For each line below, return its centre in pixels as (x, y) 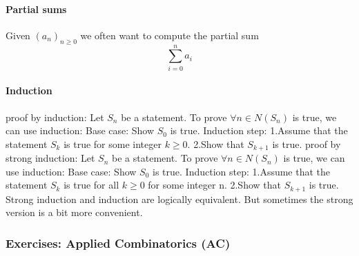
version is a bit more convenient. (74, 212)
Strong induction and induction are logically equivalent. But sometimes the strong (179, 199)
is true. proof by (307, 143)
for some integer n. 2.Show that (214, 185)
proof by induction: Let (55, 117)
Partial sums (36, 9)
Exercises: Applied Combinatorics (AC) (118, 243)
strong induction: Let (50, 158)
